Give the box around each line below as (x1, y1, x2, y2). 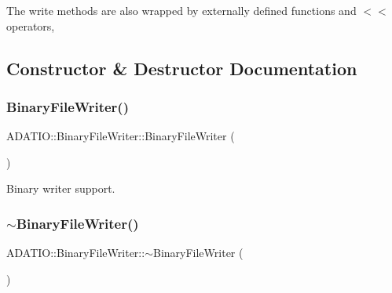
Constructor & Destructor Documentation (6, 56, 357, 80)
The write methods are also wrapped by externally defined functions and (6, 2, 357, 18)
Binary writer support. (6, 180, 115, 197)
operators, (6, 17, 55, 34)
